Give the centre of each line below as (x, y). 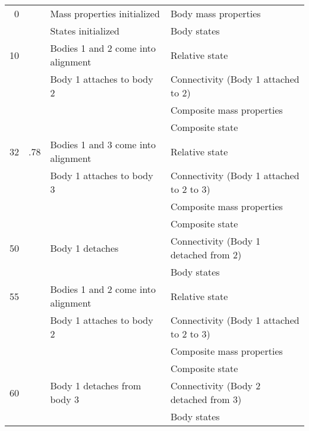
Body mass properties (215, 13)
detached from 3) (206, 399)
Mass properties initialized (105, 13)
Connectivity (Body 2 (215, 385)
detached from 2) (206, 254)
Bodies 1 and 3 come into (103, 144)
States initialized (85, 31)
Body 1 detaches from (96, 385)
